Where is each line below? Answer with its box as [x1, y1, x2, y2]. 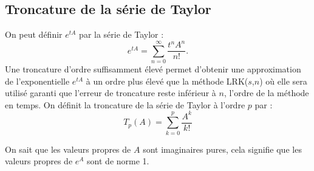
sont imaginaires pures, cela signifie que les [143, 142, 302, 155]
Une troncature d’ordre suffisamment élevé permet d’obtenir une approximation [5, 63, 301, 75]
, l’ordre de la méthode [224, 86, 309, 99]
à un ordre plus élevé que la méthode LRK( [86, 74, 248, 87]
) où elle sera [259, 74, 307, 87]
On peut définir [5, 28, 63, 41]
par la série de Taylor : [79, 28, 164, 41]
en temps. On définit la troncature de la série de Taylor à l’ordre [5, 98, 245, 111]
